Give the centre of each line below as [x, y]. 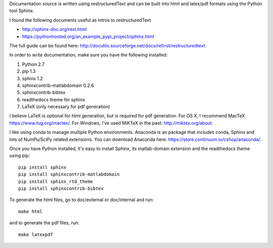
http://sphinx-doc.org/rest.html [54, 29]
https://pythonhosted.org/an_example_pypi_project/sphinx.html [88, 36]
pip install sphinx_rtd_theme [56, 181]
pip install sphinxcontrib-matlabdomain [69, 175]
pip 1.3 [29, 71]
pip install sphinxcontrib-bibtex [61, 188]
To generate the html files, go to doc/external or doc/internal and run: [82, 200]
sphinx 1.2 [32, 78]
